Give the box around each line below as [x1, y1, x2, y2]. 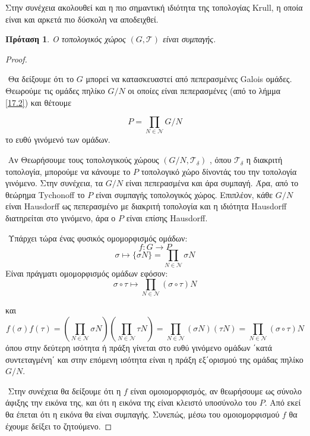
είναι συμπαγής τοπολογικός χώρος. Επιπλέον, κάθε [95, 188, 273, 200]
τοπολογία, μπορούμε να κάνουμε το [5, 165, 131, 177]
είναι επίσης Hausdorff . [126, 212, 208, 224]
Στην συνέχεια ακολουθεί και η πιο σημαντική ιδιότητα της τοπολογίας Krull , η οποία [5, 1, 303, 13]
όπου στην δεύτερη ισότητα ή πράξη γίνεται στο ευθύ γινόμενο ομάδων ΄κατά [5, 341, 273, 354]
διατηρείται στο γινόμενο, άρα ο [5, 212, 116, 224]
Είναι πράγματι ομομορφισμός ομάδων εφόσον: [5, 266, 168, 279]
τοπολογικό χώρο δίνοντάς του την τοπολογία [141, 165, 297, 177]
